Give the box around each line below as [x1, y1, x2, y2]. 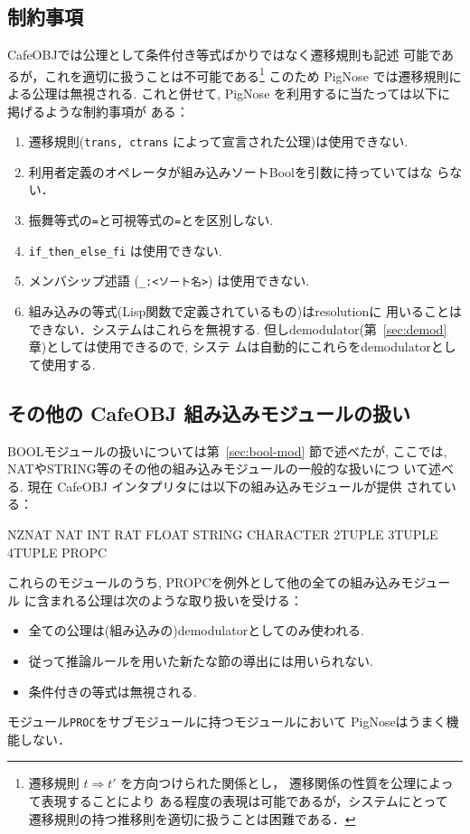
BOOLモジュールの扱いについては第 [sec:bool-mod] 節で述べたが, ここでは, [7, 441, 447, 460]
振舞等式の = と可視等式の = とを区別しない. [28, 211, 274, 230]
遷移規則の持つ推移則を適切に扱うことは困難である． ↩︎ [28, 809, 356, 828]
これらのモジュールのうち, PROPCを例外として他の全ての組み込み [7, 573, 401, 592]
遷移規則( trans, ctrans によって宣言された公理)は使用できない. [28, 132, 409, 151]
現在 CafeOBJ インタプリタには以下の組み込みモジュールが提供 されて [27, 476, 444, 495]
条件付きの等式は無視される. [28, 681, 197, 700]
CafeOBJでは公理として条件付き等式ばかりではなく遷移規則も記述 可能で [7, 45, 441, 64]
